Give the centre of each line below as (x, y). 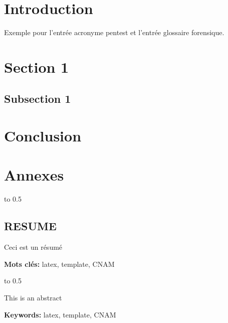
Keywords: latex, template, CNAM (60, 314)
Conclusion (43, 136)
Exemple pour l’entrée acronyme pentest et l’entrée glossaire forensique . (114, 32)
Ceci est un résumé (33, 247)
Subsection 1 (38, 99)
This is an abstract (33, 297)
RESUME (30, 226)
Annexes (34, 175)
